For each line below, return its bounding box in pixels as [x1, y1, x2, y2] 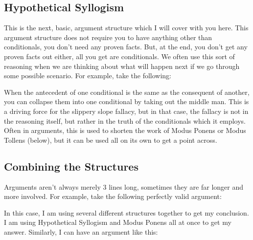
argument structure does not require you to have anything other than [4, 32, 212, 42]
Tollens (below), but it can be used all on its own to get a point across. [4, 134, 217, 145]
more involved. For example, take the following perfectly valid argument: [4, 191, 222, 201]
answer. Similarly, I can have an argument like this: [4, 226, 158, 237]
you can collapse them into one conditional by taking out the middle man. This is [4, 96, 249, 107]
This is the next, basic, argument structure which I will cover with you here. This [4, 22, 249, 33]
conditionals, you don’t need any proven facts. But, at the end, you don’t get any [4, 42, 248, 52]
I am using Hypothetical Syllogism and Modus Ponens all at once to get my [4, 217, 231, 227]
